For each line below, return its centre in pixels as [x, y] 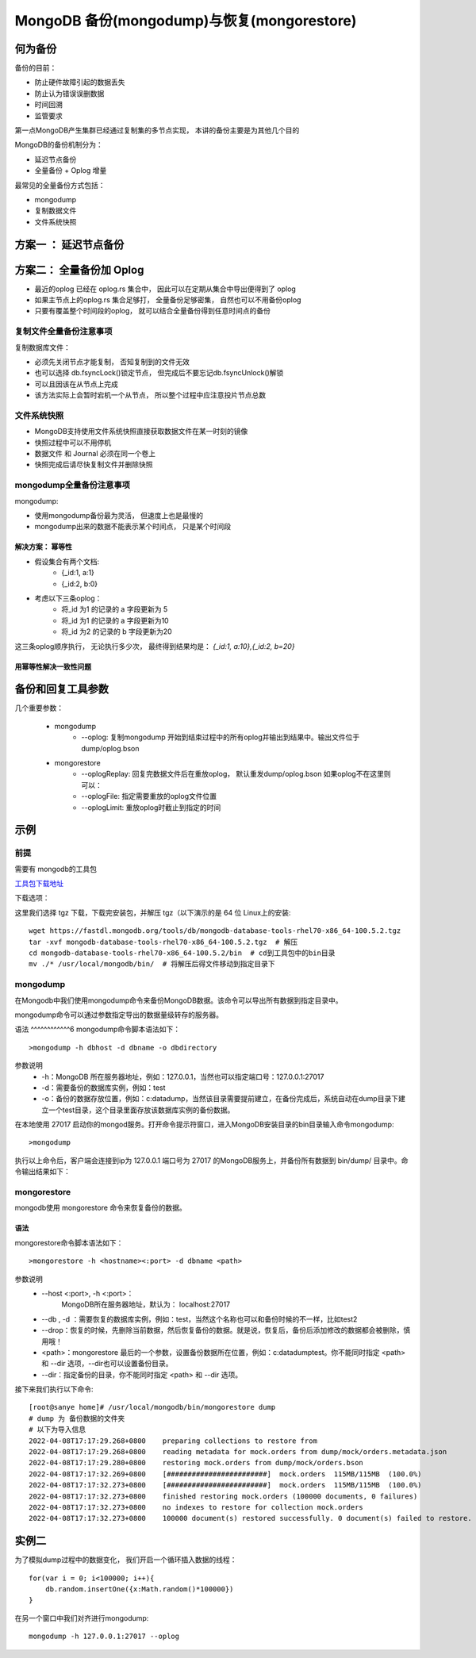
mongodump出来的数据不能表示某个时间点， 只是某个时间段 [133, 527]
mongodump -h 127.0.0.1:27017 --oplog [104, 1637]
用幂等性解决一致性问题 [53, 666]
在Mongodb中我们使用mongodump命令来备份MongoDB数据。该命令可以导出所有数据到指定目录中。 [178, 1000]
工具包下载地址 [39, 884]
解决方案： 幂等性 [44, 547]
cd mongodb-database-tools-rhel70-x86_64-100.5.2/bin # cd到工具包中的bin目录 [182, 953]
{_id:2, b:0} [80, 584]
